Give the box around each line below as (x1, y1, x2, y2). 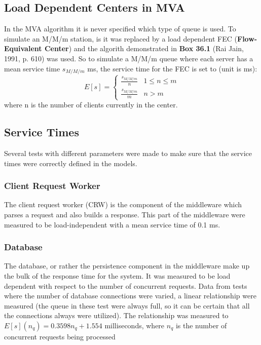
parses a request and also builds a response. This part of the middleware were (4, 209, 245, 219)
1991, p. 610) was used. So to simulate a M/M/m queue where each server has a (4, 53, 253, 63)
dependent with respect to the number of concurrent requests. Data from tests (4, 280, 247, 291)
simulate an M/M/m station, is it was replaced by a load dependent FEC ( (4, 33, 237, 44)
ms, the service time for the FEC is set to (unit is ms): (87, 63, 257, 73)
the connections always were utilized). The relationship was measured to (4, 310, 229, 321)
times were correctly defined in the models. (4, 158, 137, 168)
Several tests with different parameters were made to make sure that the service (4, 147, 252, 158)
